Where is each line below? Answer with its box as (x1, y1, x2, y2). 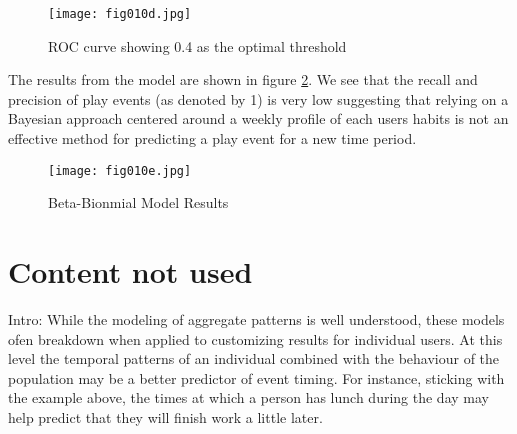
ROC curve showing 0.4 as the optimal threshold (48, 35, 347, 56)
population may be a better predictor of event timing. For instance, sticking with (8, 367, 505, 388)
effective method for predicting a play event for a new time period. (8, 128, 417, 149)
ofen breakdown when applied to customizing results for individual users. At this (8, 328, 503, 349)
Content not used (8, 251, 253, 292)
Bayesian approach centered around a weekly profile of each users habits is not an (8, 108, 509, 129)
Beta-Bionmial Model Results (48, 192, 229, 213)
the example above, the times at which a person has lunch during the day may (8, 387, 489, 408)
